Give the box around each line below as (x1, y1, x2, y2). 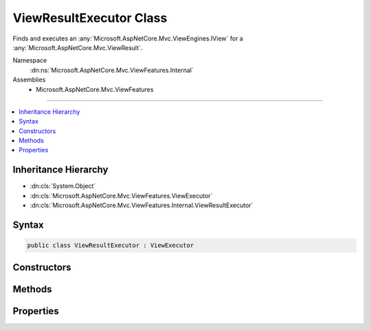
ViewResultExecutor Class (12, 10, 168, 25)
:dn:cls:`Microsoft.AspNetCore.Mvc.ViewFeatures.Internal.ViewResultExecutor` (30, 201, 254, 209)
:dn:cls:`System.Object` (30, 182, 96, 190)
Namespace (12, 56, 47, 64)
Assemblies (12, 75, 46, 84)
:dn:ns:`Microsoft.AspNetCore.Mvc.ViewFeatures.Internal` (30, 66, 194, 74)
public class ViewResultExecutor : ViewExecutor (27, 241, 194, 250)
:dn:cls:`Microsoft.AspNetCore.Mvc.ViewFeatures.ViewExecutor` (30, 191, 213, 200)
